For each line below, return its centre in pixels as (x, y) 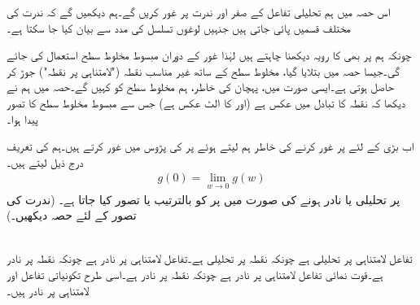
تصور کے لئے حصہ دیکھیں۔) (72, 215)
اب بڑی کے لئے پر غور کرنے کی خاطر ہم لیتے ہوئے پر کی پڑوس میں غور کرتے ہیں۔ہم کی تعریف (210, 146)
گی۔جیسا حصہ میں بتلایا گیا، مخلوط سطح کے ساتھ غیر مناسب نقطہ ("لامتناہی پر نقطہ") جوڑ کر (203, 70)
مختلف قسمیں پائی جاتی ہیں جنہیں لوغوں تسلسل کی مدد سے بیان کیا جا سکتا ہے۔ (179, 27)
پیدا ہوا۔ (22, 118)
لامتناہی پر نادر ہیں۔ (48, 290)
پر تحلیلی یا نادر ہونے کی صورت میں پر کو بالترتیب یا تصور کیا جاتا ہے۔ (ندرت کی (203, 199)
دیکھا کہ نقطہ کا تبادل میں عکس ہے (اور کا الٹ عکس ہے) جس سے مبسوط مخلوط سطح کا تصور (206, 102)
